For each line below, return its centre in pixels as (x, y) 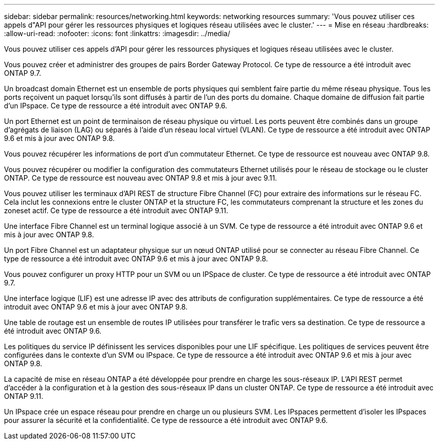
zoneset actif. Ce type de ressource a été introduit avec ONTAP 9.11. (116, 210)
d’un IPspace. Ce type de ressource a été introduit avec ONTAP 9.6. (116, 106)
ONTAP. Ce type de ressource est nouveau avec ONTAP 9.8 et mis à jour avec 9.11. (141, 178)
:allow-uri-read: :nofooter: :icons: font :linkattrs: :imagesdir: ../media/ (117, 33)
